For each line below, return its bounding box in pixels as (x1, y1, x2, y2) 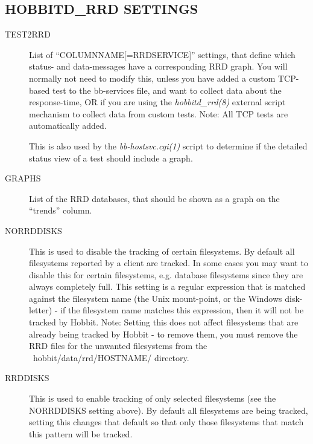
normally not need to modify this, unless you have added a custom (29, 71, 276, 84)
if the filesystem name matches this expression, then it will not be (60, 304, 304, 316)
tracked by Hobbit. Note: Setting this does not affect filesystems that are (29, 316, 299, 328)
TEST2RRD (5, 28, 51, 41)
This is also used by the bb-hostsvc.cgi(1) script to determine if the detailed (29, 139, 308, 152)
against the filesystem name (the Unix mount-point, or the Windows (29, 292, 282, 304)
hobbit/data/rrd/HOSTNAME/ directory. (33, 351, 189, 364)
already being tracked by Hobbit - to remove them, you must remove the (29, 327, 298, 340)
